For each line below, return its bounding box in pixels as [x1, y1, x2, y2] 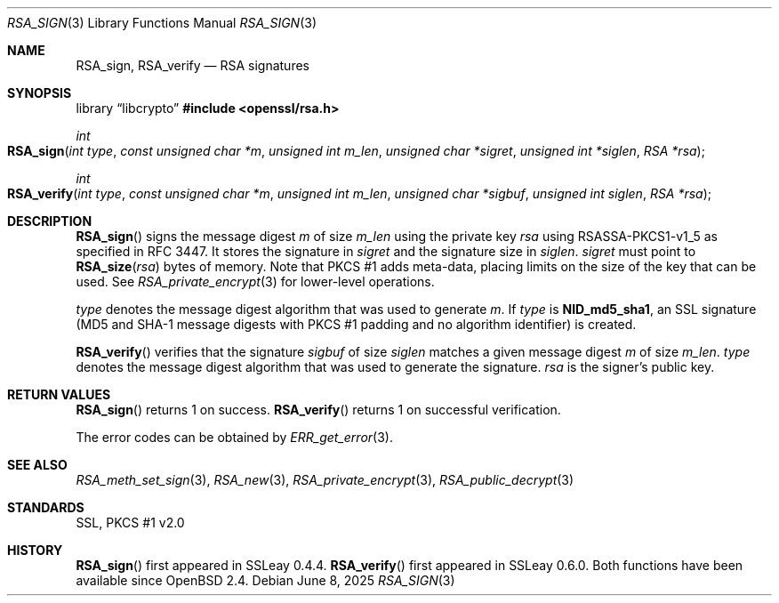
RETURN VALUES [7, 387, 111, 402]
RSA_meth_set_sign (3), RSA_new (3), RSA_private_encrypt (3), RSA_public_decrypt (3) [76, 472, 574, 487]
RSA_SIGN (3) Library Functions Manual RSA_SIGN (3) [7, 15, 317, 30]
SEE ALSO [7, 457, 68, 472]
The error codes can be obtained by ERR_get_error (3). [76, 430, 393, 445]
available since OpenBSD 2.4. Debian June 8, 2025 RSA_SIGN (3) [76, 573, 455, 588]
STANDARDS [7, 500, 84, 515]
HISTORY [7, 543, 63, 558]
